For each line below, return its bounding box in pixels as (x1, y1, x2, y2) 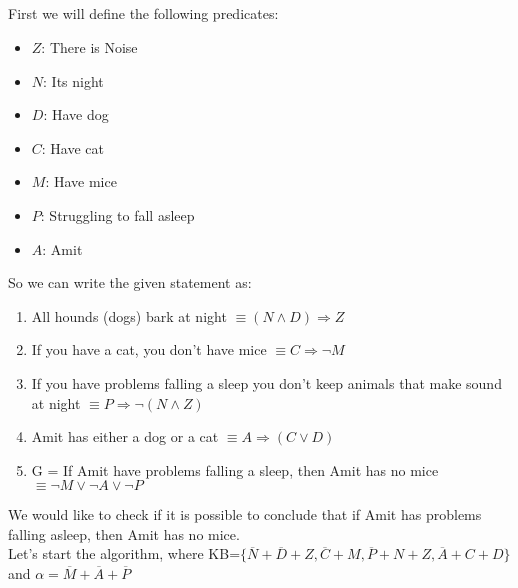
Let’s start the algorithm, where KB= (8, 543, 241, 564)
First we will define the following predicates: (8, 3, 279, 24)
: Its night (43, 70, 104, 91)
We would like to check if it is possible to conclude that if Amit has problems (8, 504, 482, 525)
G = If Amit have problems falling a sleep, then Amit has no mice (31, 459, 439, 480)
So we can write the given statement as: (8, 272, 252, 293)
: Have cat (41, 137, 105, 158)
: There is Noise (41, 36, 138, 57)
